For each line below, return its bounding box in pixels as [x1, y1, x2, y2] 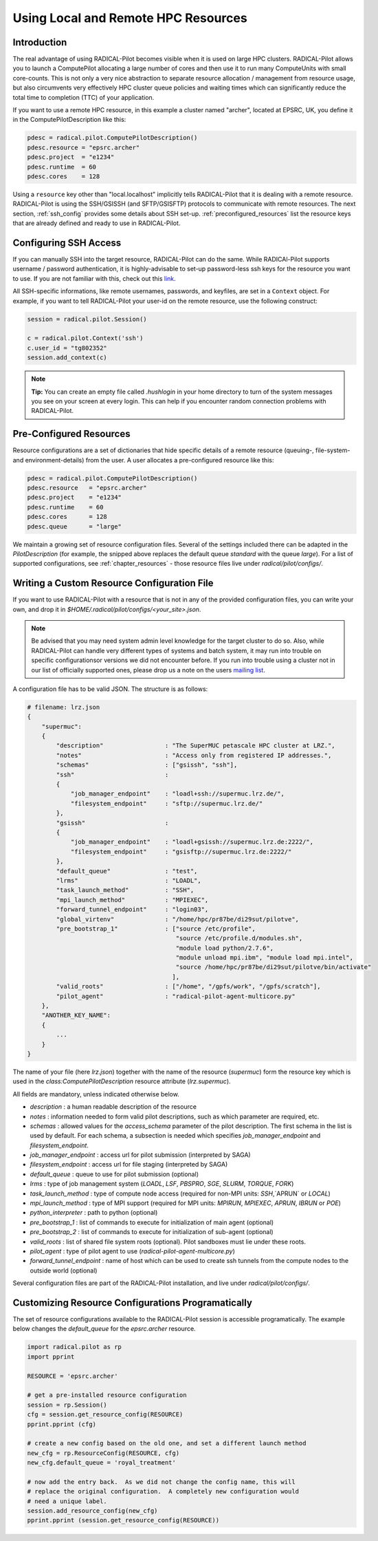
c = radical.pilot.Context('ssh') [27, 334, 144, 342]
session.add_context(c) [27, 354, 108, 361]
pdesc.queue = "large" [27, 522, 122, 530]
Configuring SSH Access [12, 237, 122, 248]
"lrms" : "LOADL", [56, 876, 202, 884]
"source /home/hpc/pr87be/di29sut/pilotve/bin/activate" [175, 964, 372, 971]
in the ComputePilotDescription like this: [12, 116, 126, 124]
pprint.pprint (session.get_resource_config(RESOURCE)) [27, 1516, 220, 1524]
